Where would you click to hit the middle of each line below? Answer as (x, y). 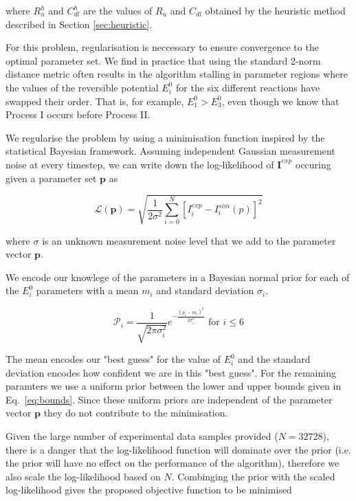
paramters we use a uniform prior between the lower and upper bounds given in (174, 386)
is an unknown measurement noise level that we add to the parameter (189, 240)
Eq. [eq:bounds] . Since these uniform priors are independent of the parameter (169, 399)
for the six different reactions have (248, 87)
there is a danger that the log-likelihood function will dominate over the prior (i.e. (178, 449)
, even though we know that (280, 101)
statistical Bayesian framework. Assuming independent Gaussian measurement (170, 151)
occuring (313, 164)
